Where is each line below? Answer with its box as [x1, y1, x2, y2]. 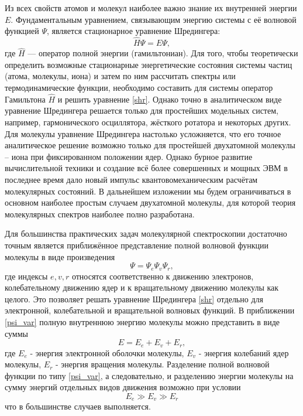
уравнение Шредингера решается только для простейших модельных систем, [5, 104, 278, 117]
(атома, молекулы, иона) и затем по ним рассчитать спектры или [5, 70, 236, 82]
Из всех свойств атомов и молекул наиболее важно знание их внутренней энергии [5, 2, 297, 13]
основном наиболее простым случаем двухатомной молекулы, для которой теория [5, 196, 296, 209]
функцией [5, 25, 39, 37]
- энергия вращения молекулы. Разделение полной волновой [56, 358, 270, 370]
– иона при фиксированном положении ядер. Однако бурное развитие [5, 150, 253, 162]
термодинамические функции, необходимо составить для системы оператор [5, 81, 273, 93]
